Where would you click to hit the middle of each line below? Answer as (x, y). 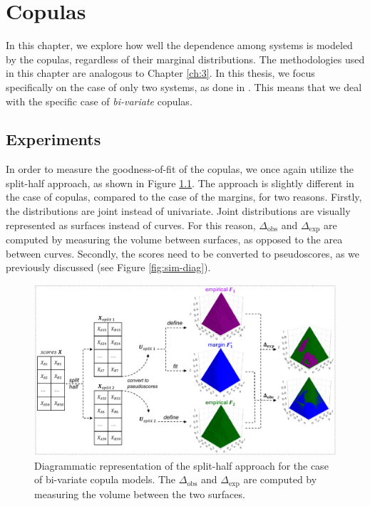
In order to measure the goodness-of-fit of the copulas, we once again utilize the (180, 169)
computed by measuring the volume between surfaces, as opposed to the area (174, 239)
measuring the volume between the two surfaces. (140, 494)
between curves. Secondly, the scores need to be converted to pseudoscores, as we (183, 253)
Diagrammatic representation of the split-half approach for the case (181, 465)
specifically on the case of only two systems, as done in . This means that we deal (184, 86)
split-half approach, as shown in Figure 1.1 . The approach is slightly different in (180, 183)
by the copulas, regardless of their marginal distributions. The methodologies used (185, 59)
